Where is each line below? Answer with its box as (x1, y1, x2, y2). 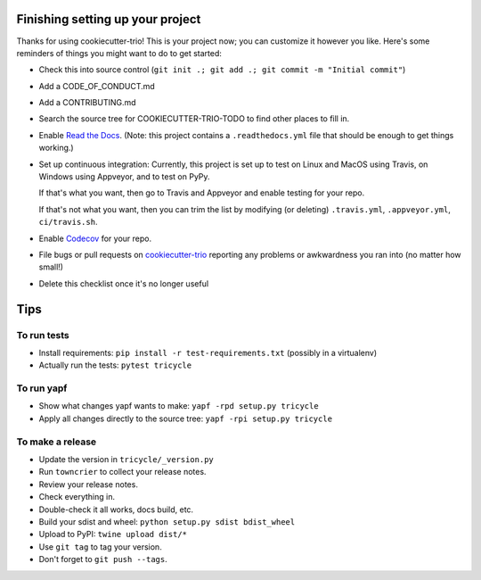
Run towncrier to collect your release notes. (38, 467, 207, 477)
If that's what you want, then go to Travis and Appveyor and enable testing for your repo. (38, 187, 365, 198)
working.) (38, 143, 75, 153)
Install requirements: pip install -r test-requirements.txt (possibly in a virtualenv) (38, 347, 378, 358)
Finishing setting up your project (16, 12, 201, 27)
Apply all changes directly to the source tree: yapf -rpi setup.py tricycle (38, 413, 333, 424)
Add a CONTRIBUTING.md (38, 97, 137, 108)
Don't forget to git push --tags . (38, 554, 168, 565)
